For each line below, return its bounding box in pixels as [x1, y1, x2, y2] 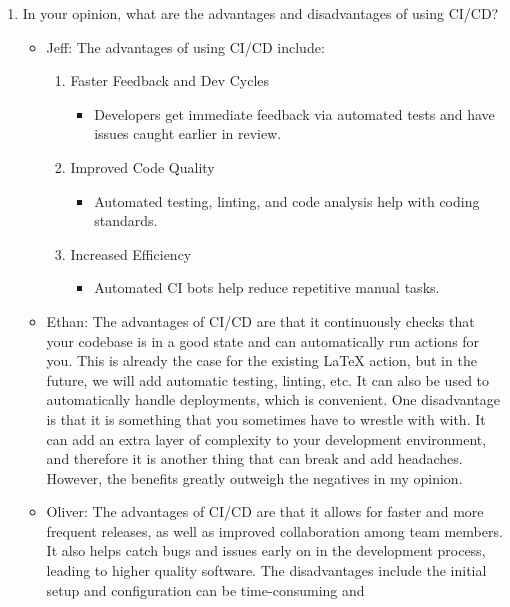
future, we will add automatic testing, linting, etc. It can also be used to [46, 369, 490, 390]
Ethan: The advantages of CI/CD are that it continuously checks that [46, 310, 475, 331]
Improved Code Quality [70, 156, 215, 177]
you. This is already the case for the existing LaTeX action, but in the [46, 350, 477, 371]
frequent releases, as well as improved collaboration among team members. [46, 520, 503, 541]
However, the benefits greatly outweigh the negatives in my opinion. [46, 467, 463, 488]
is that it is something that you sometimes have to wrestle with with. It [46, 408, 486, 429]
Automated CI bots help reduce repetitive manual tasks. [94, 277, 440, 298]
